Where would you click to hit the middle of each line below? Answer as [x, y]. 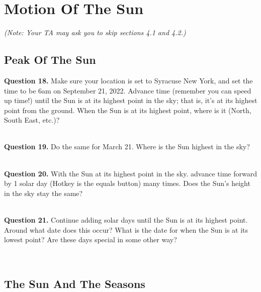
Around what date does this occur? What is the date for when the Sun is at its [126, 229]
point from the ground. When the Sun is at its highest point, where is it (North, [128, 110]
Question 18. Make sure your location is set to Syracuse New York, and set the [128, 80]
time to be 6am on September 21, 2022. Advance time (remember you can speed [128, 90]
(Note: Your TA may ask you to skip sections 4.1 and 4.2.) [95, 32]
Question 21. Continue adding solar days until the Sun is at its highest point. [126, 220]
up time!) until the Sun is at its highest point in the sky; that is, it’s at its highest [131, 100]
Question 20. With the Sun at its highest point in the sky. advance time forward [130, 173]
